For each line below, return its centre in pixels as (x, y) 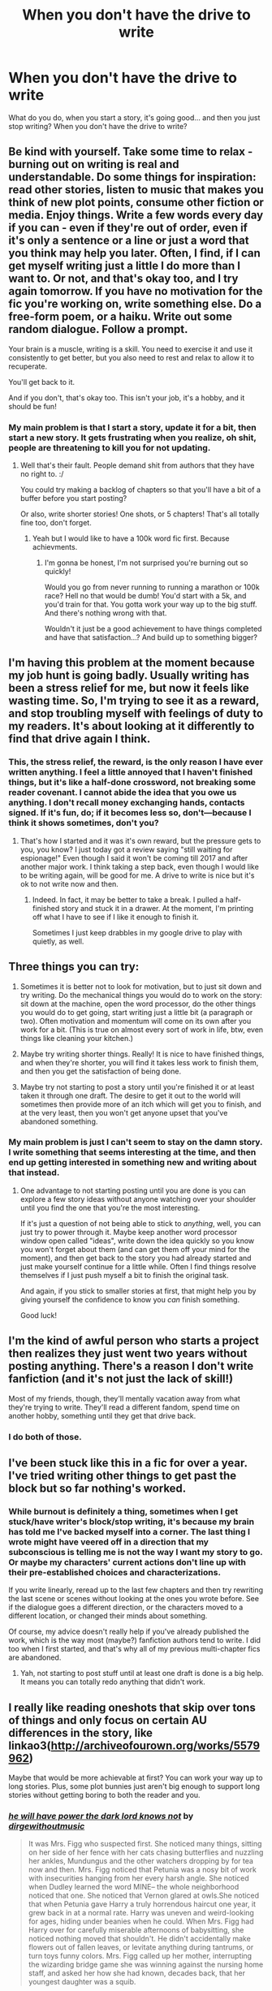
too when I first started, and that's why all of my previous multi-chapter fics (134, 1649)
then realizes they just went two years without (128, 1354)
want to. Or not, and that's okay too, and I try (123, 279)
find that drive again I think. (80, 739)
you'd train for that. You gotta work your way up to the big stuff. (151, 605)
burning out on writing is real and (94, 164)
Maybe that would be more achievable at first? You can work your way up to (136, 1778)
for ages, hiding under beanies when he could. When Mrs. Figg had (141, 1921)
